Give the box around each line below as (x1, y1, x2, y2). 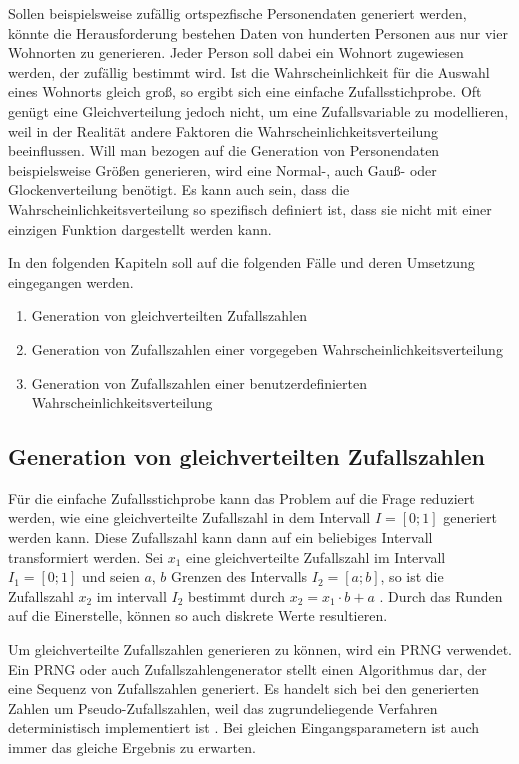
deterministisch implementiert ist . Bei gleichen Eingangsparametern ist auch (8, 717, 480, 738)
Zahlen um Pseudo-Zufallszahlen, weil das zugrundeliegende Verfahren (8, 697, 438, 718)
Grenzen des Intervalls (171, 566, 308, 587)
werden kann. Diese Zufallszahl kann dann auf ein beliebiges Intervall (8, 527, 433, 548)
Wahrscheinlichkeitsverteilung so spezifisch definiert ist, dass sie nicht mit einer (8, 198, 492, 219)
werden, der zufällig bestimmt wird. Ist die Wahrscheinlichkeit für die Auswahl (8, 61, 490, 82)
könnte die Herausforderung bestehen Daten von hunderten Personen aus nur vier (8, 22, 508, 43)
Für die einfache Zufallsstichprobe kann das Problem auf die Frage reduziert (8, 487, 475, 508)
